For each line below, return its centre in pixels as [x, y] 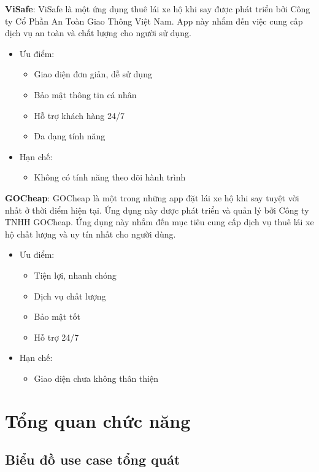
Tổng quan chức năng [98, 420]
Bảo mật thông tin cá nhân [85, 94]
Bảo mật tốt [57, 316]
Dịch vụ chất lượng [70, 296]
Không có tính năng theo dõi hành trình [110, 177]
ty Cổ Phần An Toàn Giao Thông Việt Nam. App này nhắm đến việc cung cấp [154, 21]
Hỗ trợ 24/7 [56, 337]
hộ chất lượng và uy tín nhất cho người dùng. [90, 234]
